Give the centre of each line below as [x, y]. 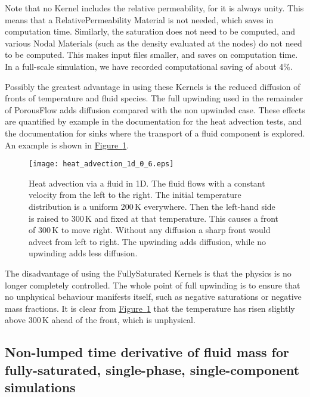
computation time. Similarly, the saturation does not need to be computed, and [150, 31]
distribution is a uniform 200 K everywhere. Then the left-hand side [152, 206]
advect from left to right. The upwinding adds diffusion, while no [148, 241]
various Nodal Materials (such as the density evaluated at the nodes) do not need [154, 43]
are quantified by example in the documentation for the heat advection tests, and [154, 121]
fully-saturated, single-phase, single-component [152, 369]
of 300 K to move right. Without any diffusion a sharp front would [150, 230]
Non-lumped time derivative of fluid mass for [147, 352]
